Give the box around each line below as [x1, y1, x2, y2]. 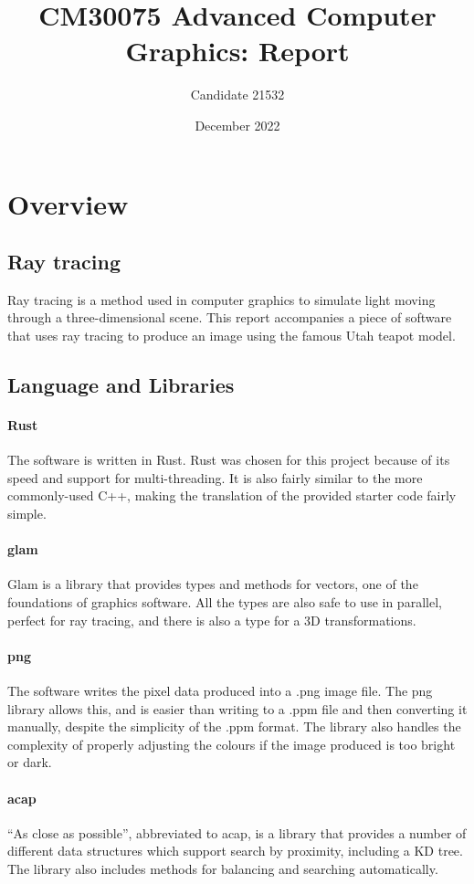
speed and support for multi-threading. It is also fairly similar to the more [7, 468, 423, 487]
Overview [7, 184, 129, 222]
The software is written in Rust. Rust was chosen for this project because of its [7, 450, 450, 469]
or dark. [7, 752, 52, 772]
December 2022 [195, 115, 280, 134]
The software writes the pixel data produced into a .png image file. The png [7, 681, 433, 700]
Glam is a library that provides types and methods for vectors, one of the [7, 574, 418, 594]
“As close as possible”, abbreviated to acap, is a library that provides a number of [7, 823, 467, 842]
